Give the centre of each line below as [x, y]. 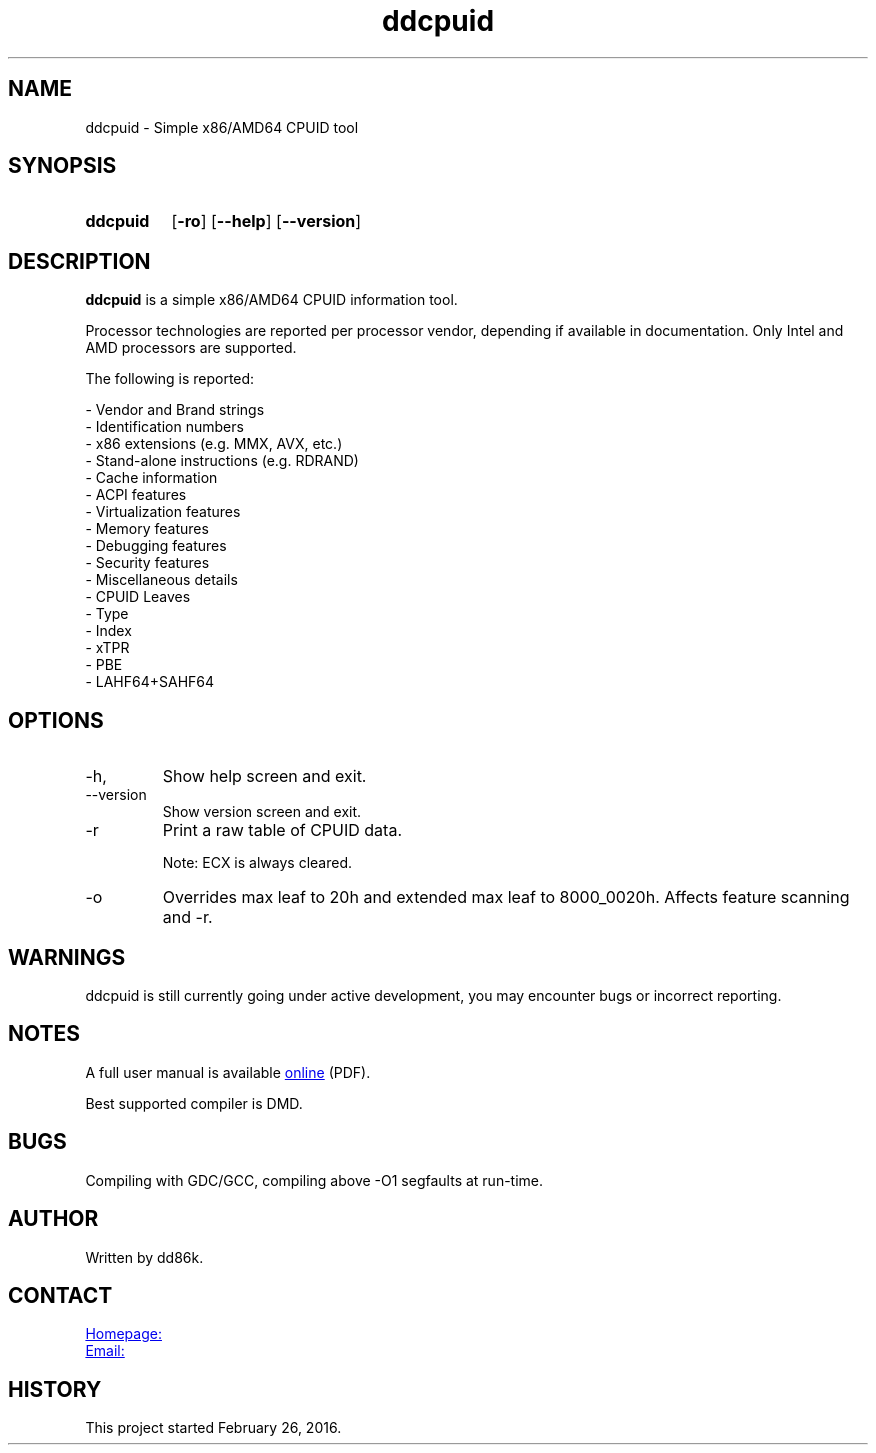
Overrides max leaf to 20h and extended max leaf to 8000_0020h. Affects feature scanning [506, 897]
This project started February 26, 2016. [213, 1428]
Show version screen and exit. [262, 812]
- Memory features [147, 529]
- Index [108, 631]
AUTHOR [53, 1219]
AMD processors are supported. [191, 348]
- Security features [147, 563]
